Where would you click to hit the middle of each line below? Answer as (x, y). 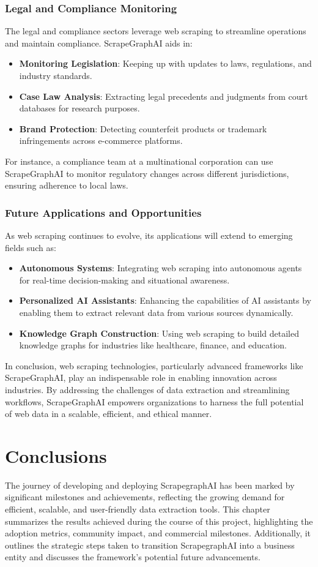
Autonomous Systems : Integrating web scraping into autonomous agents (161, 268)
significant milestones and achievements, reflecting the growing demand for (145, 497)
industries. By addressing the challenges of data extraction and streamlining (147, 389)
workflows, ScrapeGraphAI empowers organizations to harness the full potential (154, 401)
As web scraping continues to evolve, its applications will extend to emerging (149, 235)
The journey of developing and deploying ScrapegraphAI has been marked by (150, 485)
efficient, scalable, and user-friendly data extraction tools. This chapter (138, 509)
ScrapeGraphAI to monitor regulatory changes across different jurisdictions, (147, 173)
